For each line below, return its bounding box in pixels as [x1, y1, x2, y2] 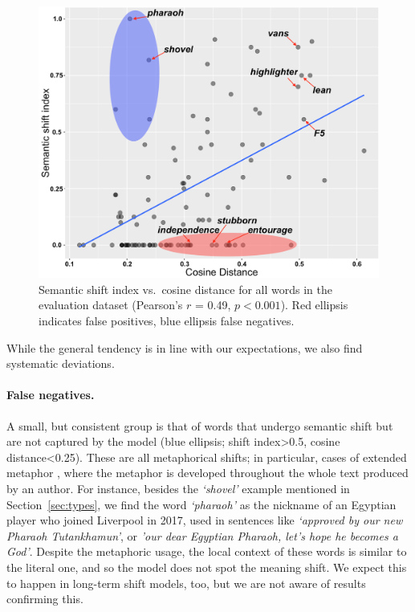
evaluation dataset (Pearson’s [39, 296, 183, 313]
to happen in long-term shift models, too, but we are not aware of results [6, 574, 366, 591]
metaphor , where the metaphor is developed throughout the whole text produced [6, 464, 409, 481]
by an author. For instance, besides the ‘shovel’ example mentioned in [6, 480, 350, 497]
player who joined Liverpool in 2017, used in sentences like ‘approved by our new [6, 512, 403, 528]
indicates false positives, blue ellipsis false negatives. [39, 312, 295, 329]
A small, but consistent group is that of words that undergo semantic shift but [6, 417, 393, 434]
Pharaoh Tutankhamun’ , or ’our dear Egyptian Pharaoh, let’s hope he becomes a [6, 527, 398, 544]
